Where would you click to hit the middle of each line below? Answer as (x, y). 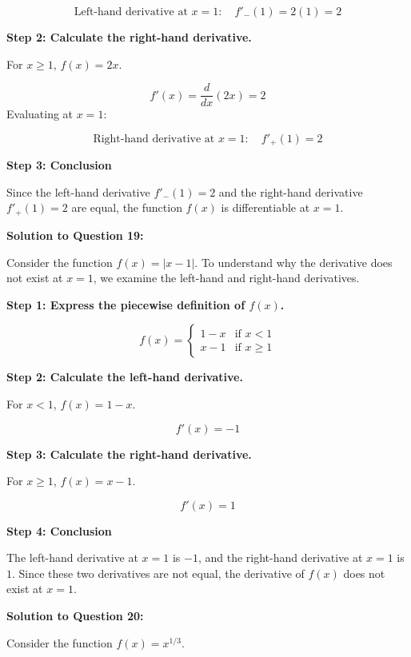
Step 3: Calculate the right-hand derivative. (129, 454)
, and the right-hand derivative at (280, 557)
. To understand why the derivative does (293, 262)
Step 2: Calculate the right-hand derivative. (129, 37)
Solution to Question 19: (75, 235)
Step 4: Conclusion (59, 530)
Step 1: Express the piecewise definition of (126, 304)
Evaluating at (40, 114)
